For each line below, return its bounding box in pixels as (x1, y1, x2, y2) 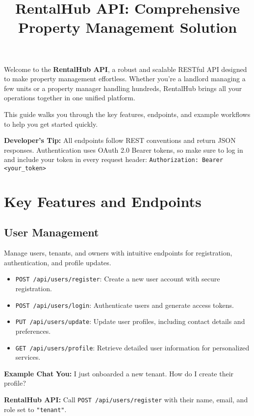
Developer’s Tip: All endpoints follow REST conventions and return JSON (4, 135, 236, 145)
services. (15, 352, 41, 362)
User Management (4, 225, 99, 240)
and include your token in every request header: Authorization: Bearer (4, 154, 223, 164)
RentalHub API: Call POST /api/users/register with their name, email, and (4, 394, 248, 404)
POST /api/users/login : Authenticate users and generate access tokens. (15, 300, 234, 310)
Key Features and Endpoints (4, 191, 202, 211)
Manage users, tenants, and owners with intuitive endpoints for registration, (4, 248, 232, 258)
